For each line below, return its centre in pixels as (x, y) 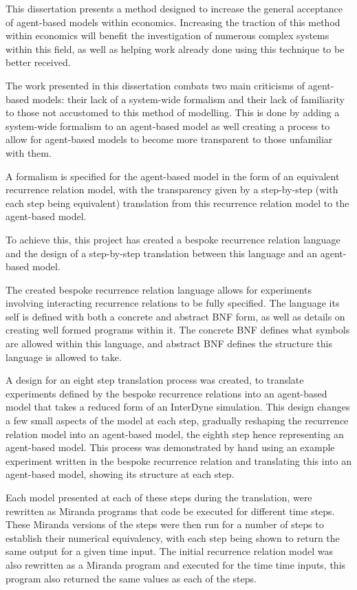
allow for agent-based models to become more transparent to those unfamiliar (169, 139)
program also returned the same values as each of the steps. (131, 578)
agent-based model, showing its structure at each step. (120, 474)
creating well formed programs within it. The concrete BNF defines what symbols (178, 330)
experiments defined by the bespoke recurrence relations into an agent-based (166, 393)
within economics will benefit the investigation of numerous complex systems (167, 35)
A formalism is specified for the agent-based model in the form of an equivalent (173, 176)
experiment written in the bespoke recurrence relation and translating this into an (178, 460)
